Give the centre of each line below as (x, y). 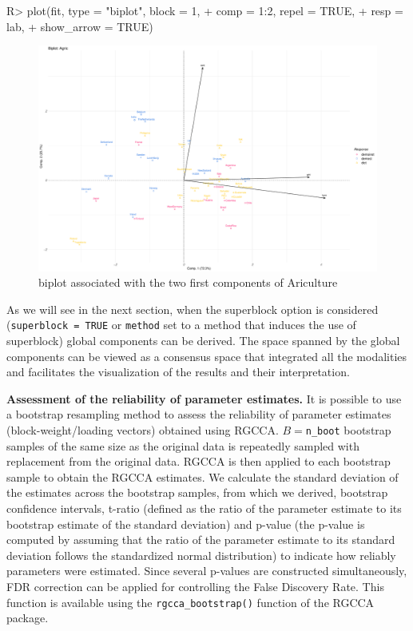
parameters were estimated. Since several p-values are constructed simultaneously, (207, 571)
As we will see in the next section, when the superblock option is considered (193, 309)
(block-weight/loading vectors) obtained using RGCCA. (143, 429)
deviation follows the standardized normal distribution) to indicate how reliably (201, 555)
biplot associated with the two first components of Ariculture (188, 282)
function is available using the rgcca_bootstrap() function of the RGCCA (191, 602)
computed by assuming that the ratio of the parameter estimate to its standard (201, 540)
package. (28, 618)
